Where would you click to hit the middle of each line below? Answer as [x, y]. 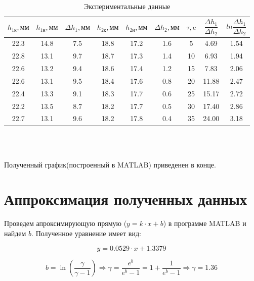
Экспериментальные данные [127, 6]
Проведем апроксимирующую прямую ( [66, 223]
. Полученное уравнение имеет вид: [86, 233]
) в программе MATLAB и [205, 223]
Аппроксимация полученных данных [125, 199]
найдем [15, 233]
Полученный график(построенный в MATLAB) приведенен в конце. [110, 164]
